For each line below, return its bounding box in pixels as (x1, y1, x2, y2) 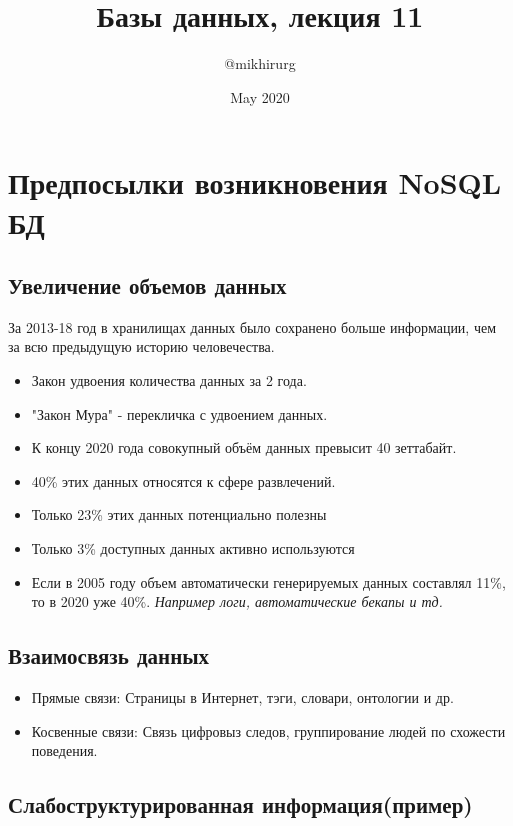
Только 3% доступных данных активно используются (31, 538, 355, 559)
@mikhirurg (224, 53, 296, 74)
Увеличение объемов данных (8, 270, 287, 301)
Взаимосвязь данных (8, 640, 210, 671)
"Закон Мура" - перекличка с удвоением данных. (31, 403, 328, 424)
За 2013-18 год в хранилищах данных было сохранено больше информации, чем (8, 316, 497, 337)
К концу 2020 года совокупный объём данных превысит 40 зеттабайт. (31, 437, 457, 458)
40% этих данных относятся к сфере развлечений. (31, 470, 336, 491)
